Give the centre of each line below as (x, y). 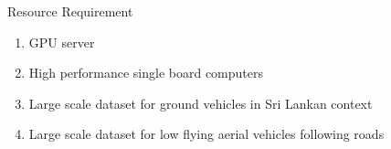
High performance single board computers (146, 73)
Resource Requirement (70, 11)
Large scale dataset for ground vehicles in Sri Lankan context (201, 103)
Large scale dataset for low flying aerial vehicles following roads (206, 134)
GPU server (62, 42)
